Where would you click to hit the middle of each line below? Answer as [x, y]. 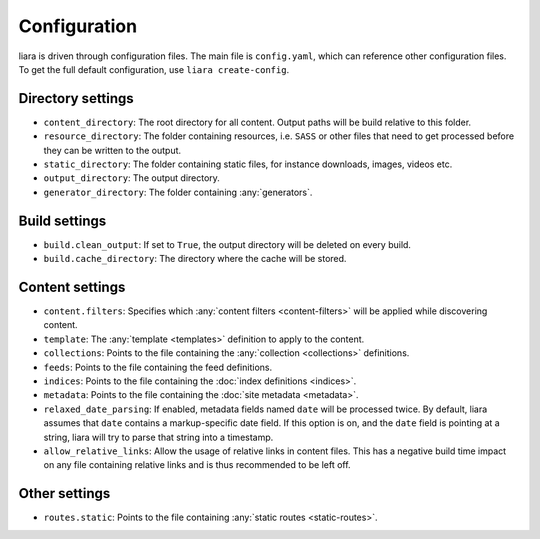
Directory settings [76, 98]
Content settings [72, 286]
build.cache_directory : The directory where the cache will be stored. [195, 259]
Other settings [64, 493]
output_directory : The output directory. [131, 178]
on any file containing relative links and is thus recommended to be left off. [197, 465]
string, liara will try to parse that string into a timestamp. [158, 437]
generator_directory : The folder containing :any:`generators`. [178, 192]
